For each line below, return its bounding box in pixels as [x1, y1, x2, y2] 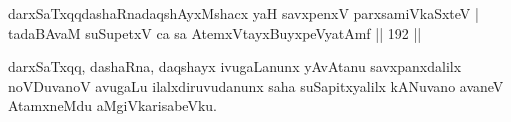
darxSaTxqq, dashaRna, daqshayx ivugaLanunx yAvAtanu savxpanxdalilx [8, 56, 462, 77]
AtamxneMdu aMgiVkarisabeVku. [8, 95, 217, 116]
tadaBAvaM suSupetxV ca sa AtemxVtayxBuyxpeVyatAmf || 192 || [8, 22, 422, 43]
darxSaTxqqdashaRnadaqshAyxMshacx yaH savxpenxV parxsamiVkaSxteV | [8, 3, 479, 23]
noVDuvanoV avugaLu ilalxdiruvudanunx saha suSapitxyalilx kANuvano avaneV [8, 75, 504, 96]
